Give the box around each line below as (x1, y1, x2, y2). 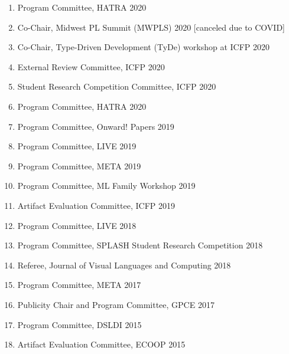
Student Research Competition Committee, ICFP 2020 (17, 80, 216, 93)
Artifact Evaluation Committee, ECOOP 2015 (17, 338, 186, 350)
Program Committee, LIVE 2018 (17, 219, 137, 231)
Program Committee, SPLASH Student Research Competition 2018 (17, 239, 263, 251)
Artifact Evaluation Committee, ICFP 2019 (17, 199, 176, 211)
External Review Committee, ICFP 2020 (17, 60, 165, 73)
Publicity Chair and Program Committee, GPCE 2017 (17, 298, 215, 310)
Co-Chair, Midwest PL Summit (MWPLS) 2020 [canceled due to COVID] (17, 21, 285, 33)
